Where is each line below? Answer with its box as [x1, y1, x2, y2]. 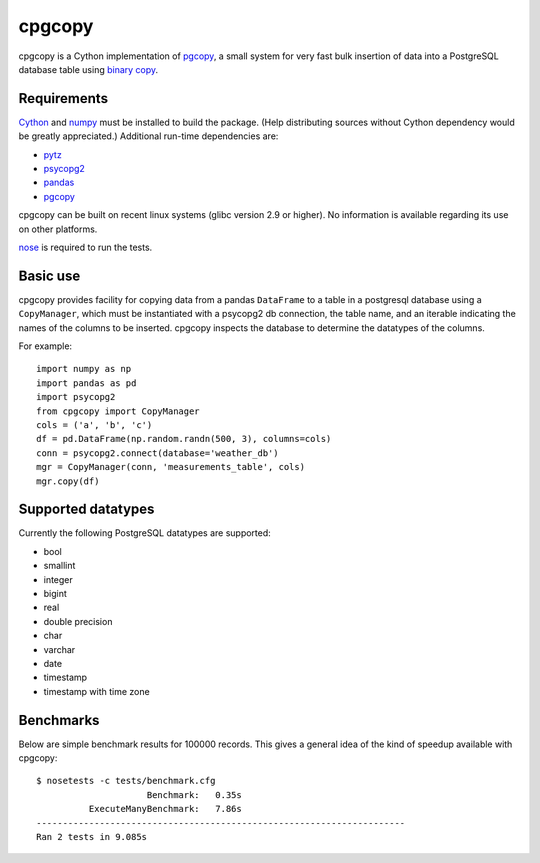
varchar [43, 643, 76, 655]
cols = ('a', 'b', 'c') [36, 420, 153, 430]
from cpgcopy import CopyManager [36, 405, 200, 417]
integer [43, 573, 74, 585]
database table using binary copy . [18, 63, 159, 75]
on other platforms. [18, 223, 98, 235]
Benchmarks [18, 711, 100, 729]
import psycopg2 [36, 391, 116, 403]
